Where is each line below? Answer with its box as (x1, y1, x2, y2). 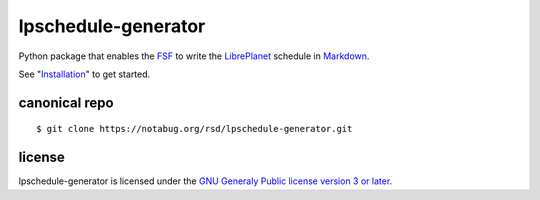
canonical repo (18, 94, 114, 111)
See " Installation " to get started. (18, 68, 151, 80)
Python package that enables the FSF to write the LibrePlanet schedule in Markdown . (18, 50, 370, 62)
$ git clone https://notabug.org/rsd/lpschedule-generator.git (36, 123, 353, 135)
